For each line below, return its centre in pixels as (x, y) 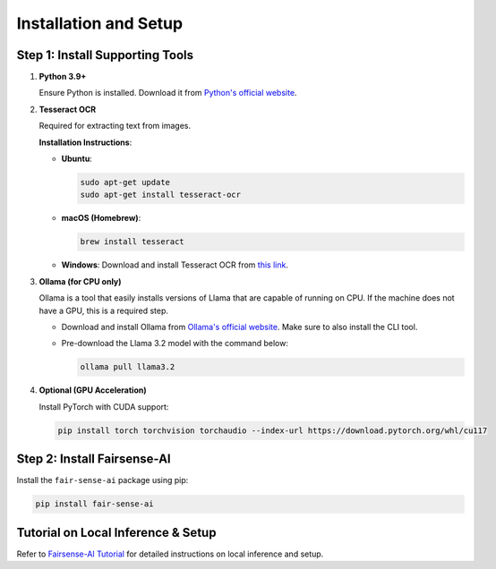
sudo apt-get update (125, 182)
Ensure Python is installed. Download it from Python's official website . (168, 93)
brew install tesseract (133, 242)
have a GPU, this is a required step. (104, 310)
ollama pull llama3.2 (128, 367)
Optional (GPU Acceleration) (93, 390)
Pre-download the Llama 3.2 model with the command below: (175, 344)
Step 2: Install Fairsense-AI (94, 459)
